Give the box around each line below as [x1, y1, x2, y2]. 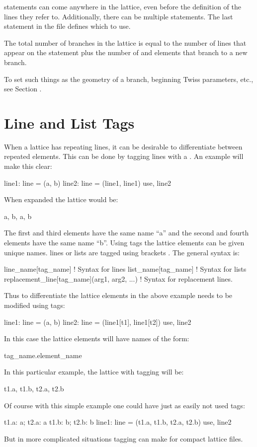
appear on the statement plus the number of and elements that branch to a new [4, 47, 248, 58]
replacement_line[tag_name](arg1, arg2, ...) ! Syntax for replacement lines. [4, 273, 233, 284]
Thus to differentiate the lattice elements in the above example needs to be [4, 290, 233, 300]
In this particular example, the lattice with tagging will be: [4, 367, 184, 377]
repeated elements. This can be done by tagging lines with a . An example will [4, 151, 244, 161]
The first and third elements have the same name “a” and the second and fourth [4, 227, 249, 238]
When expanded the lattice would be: [4, 194, 118, 205]
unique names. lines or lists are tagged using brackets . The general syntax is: [4, 247, 240, 257]
